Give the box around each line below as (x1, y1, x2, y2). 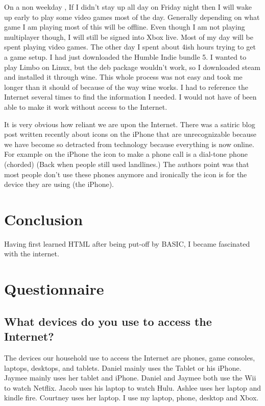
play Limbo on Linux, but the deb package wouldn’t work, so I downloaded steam (4, 61, 260, 72)
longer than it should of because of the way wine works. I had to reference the (4, 81, 248, 92)
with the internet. (4, 248, 59, 259)
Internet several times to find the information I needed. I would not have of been (4, 91, 257, 102)
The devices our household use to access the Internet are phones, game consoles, (4, 352, 255, 363)
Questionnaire (4, 278, 104, 299)
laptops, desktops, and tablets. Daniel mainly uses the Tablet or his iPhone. (4, 362, 242, 373)
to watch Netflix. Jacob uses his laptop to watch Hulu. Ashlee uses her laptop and (4, 382, 261, 393)
